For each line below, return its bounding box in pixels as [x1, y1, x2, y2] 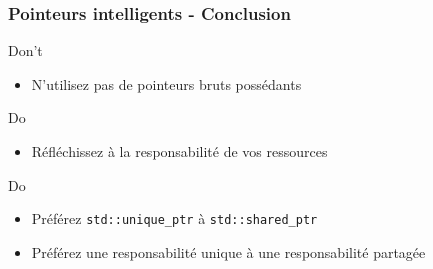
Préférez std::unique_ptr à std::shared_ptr [31, 208, 318, 229]
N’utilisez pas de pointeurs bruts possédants [31, 73, 302, 94]
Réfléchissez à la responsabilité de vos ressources [31, 141, 328, 161]
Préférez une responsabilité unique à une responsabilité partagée [31, 241, 426, 262]
